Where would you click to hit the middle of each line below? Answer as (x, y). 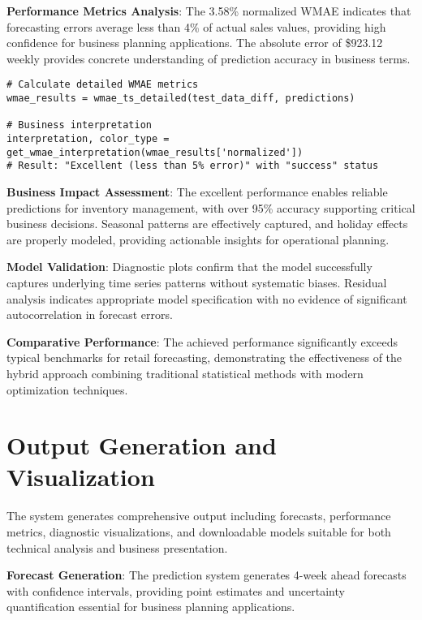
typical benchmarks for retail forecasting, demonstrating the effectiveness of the (205, 357)
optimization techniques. (67, 389)
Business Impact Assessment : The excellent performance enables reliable (197, 191)
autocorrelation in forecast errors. (90, 314)
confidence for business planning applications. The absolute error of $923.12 (195, 43)
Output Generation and (142, 445)
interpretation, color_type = (88, 139)
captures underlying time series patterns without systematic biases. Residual (197, 282)
